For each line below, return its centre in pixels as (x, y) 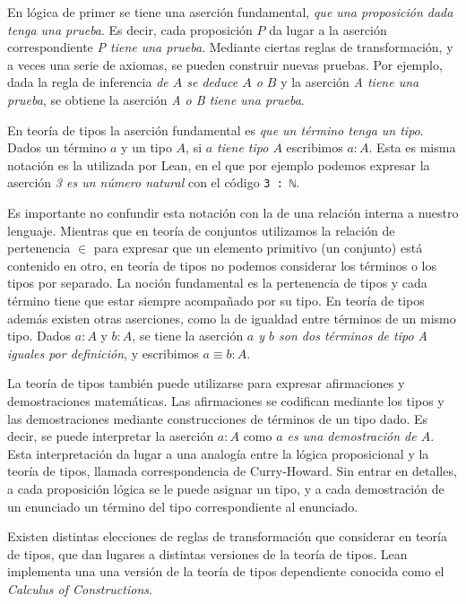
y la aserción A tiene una (350, 82)
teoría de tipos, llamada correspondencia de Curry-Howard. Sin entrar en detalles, (232, 471)
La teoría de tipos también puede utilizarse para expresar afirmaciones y (206, 383)
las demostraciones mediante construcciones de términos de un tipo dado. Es (218, 418)
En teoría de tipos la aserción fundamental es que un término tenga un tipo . (216, 129)
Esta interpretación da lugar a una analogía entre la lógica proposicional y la (218, 453)
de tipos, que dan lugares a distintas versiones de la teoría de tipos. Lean (207, 553)
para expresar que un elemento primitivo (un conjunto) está (258, 248)
